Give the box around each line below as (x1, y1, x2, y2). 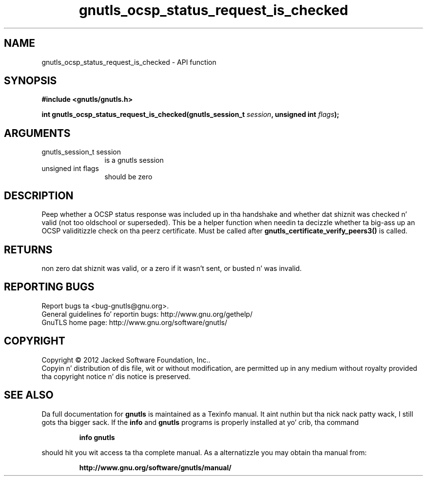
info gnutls (79, 433, 115, 442)
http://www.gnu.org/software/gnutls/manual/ (79, 463, 232, 472)
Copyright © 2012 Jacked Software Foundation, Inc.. (41, 355, 211, 364)
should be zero (104, 173, 153, 181)
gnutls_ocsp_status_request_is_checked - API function (41, 58, 216, 66)
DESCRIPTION (4, 189, 74, 202)
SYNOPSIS (4, 75, 57, 87)
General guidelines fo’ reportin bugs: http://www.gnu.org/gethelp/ (41, 309, 252, 318)
